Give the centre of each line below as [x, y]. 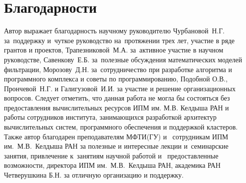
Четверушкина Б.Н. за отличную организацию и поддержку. [94, 175]
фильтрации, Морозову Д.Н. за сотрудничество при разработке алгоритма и [118, 69]
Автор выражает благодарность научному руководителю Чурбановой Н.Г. [114, 31]
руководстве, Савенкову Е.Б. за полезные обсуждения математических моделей [123, 59]
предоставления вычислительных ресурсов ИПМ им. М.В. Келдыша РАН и [117, 107]
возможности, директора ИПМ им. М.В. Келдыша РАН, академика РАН [112, 165]
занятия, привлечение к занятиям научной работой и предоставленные [111, 155]
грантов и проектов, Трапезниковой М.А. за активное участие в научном [114, 50]
